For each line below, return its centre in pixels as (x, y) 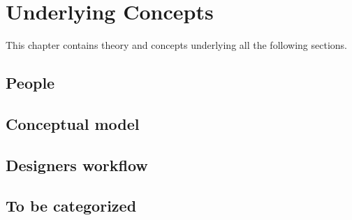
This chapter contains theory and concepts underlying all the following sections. (176, 45)
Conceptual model (73, 123)
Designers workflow (77, 164)
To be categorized (71, 206)
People (30, 83)
